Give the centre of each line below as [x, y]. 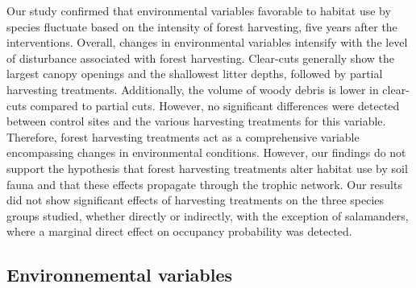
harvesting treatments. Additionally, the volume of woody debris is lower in [193, 89]
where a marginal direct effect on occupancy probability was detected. [179, 231]
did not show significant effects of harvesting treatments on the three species [196, 200]
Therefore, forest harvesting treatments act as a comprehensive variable [183, 136]
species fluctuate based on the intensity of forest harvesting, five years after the [202, 26]
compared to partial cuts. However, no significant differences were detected [215, 105]
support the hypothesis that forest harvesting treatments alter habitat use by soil [207, 168]
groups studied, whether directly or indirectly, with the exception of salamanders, [208, 215]
